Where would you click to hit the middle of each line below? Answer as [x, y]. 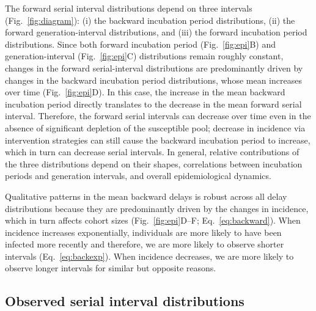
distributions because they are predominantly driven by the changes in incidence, [157, 208]
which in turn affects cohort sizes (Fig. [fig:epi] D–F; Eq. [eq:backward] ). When [153, 220]
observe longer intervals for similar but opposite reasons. [111, 268]
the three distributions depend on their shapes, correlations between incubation [154, 163]
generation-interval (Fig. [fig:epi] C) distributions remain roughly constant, [144, 56]
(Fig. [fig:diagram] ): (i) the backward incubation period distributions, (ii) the [150, 20]
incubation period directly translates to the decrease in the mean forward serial [153, 104]
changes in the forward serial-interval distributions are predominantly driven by [154, 68]
